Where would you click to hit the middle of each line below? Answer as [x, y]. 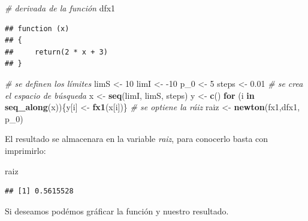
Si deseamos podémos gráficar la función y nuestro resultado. [117, 211]
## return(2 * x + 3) [56, 52]
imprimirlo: [25, 150]
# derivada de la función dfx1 [60, 8]
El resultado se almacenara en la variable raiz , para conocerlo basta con [137, 139]
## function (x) [37, 28]
